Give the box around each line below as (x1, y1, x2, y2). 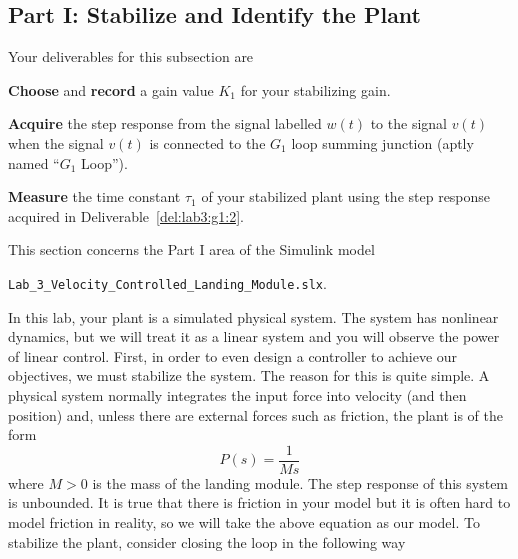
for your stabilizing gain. (240, 79, 391, 100)
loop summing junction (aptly (291, 132, 474, 153)
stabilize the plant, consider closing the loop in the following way (8, 531, 406, 552)
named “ (8, 152, 60, 173)
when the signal (8, 132, 104, 153)
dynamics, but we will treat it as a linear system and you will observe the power (8, 326, 500, 347)
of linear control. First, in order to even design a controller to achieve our (8, 345, 458, 366)
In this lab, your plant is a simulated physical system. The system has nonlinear (8, 306, 499, 327)
